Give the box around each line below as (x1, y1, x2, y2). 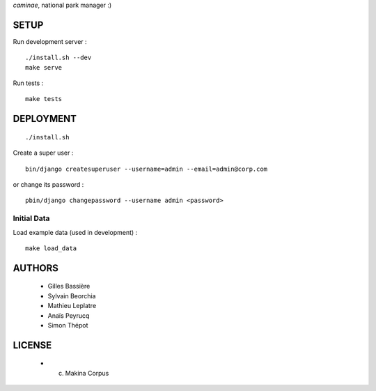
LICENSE (13, 339, 52, 351)
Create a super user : (13, 148, 74, 157)
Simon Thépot (47, 321, 88, 329)
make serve (25, 63, 63, 71)
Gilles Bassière (47, 282, 91, 291)
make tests (25, 95, 63, 103)
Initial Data (13, 213, 50, 223)
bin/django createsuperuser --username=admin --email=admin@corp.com (25, 164, 268, 173)
